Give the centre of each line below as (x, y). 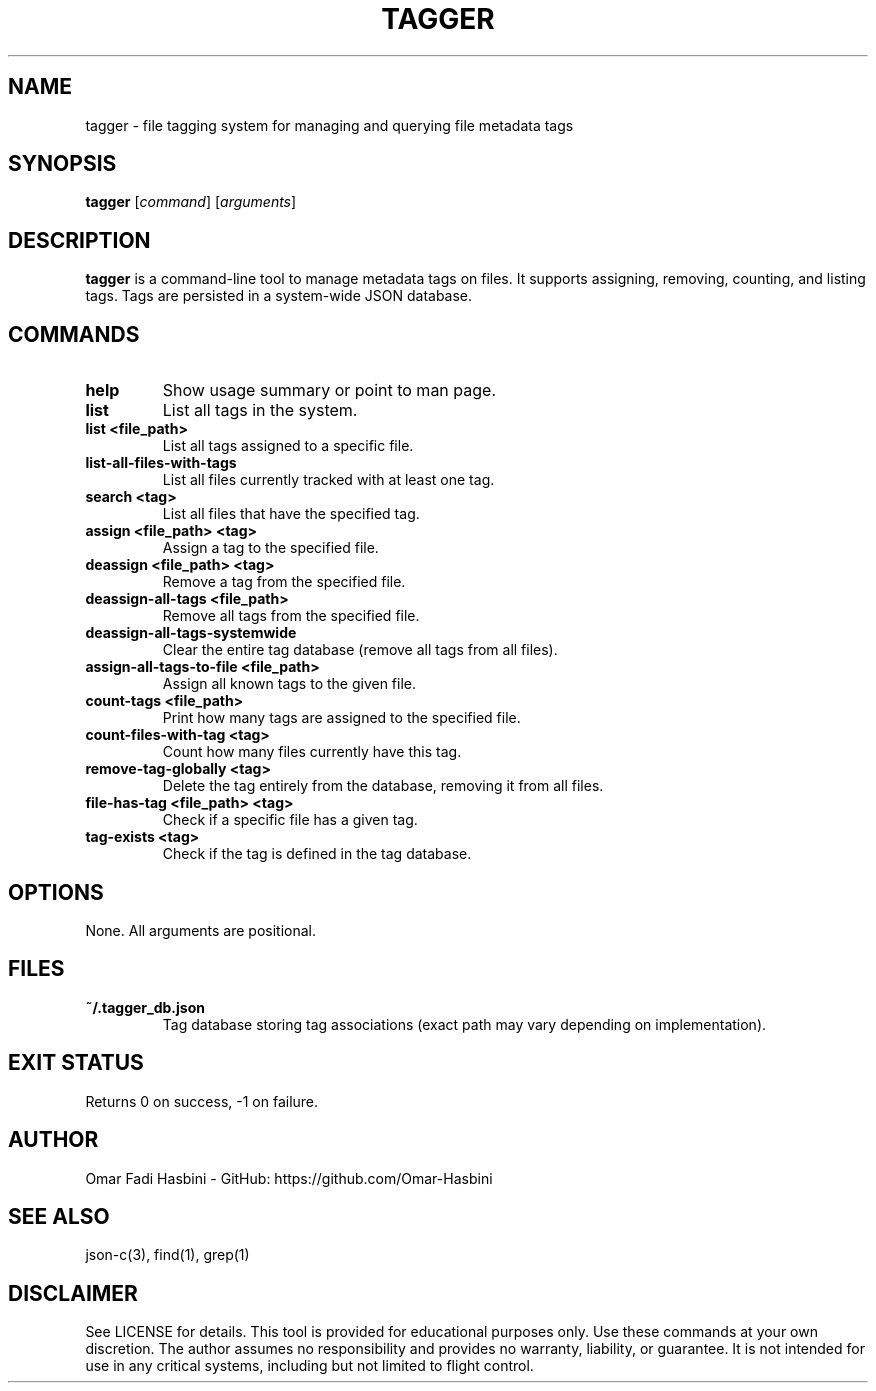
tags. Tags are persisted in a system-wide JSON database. (279, 296)
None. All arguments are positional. (201, 930)
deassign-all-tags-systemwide (191, 633)
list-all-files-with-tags (161, 463)
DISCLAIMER (73, 1293)
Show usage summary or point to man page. (329, 390)
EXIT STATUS (76, 1063)
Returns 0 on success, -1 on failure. (202, 1101)
